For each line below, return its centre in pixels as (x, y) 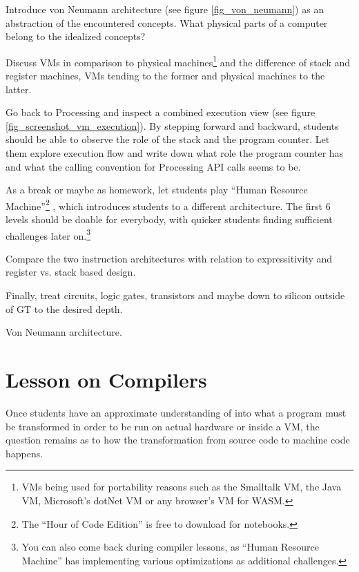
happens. (25, 453)
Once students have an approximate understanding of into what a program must (176, 412)
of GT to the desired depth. (64, 308)
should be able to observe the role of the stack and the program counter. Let (168, 139)
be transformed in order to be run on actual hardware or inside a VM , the (163, 426)
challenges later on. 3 (48, 234)
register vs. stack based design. (71, 272)
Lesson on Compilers (106, 380)
